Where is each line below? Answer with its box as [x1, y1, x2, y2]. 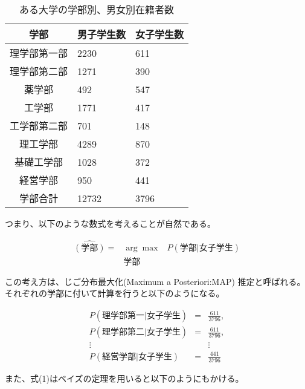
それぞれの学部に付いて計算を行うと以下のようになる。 [5, 287, 225, 299]
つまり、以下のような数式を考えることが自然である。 [5, 217, 216, 229]
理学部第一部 [10, 46, 68, 60]
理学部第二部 [10, 64, 68, 78]
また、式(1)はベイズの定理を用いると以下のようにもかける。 [5, 371, 244, 384]
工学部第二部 [10, 119, 68, 132]
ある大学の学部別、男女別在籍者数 [19, 2, 175, 16]
